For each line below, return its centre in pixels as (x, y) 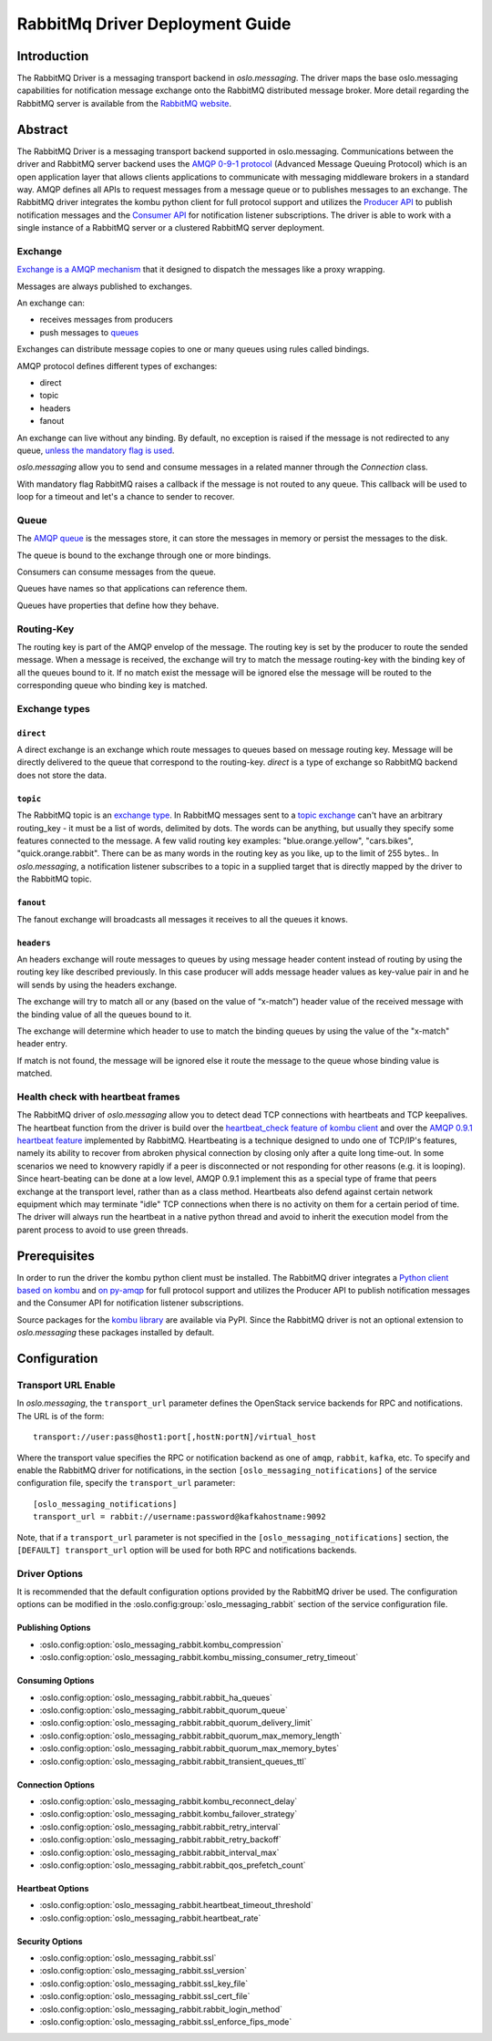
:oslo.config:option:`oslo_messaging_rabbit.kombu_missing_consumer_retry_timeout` (199, 1657)
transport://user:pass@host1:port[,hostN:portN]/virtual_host (175, 1437)
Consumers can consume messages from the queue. (116, 572)
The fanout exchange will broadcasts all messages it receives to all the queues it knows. (182, 919)
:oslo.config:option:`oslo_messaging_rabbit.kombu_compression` (162, 1644)
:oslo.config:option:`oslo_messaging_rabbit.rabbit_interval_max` (159, 1852)
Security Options (50, 1941)
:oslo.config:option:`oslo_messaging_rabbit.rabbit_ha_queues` (156, 1697)
